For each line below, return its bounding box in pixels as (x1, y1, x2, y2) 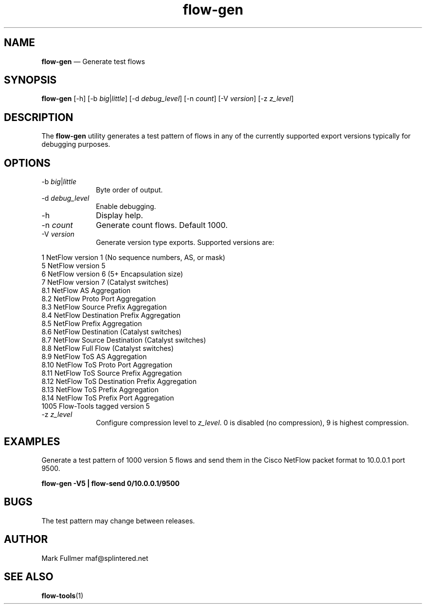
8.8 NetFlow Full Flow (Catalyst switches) (41, 344, 174, 353)
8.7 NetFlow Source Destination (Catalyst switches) (41, 336, 206, 345)
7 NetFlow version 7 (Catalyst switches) (41, 278, 169, 287)
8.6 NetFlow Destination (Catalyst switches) (41, 328, 182, 336)
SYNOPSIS (4, 74, 57, 87)
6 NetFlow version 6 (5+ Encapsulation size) (41, 270, 183, 278)
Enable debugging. (96, 202, 156, 211)
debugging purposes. (41, 140, 110, 149)
